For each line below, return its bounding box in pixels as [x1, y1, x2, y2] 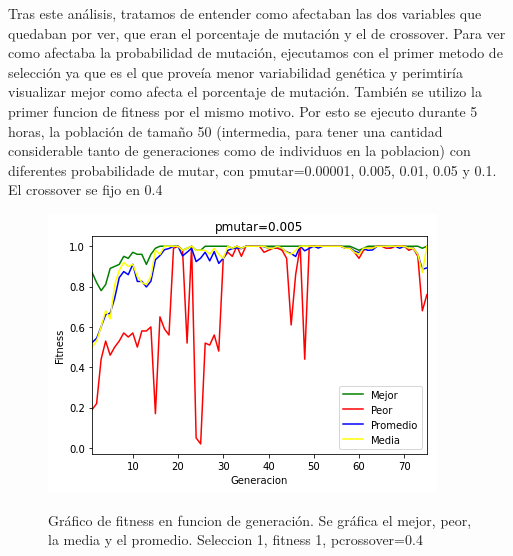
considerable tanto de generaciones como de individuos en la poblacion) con [8, 140, 471, 161]
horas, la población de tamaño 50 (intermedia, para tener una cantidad [8, 120, 443, 141]
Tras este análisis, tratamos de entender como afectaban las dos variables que [8, 3, 482, 23]
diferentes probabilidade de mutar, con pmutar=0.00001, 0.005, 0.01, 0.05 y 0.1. [8, 159, 497, 180]
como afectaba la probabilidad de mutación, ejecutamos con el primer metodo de [8, 42, 503, 63]
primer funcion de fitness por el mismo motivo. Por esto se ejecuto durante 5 [8, 100, 478, 121]
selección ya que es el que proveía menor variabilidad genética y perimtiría [8, 61, 463, 82]
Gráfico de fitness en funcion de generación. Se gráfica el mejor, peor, [48, 509, 472, 530]
